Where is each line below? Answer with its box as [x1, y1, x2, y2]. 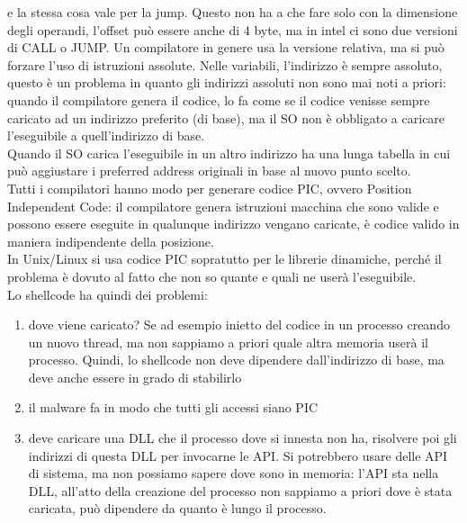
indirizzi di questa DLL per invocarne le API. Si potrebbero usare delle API [28, 446, 448, 464]
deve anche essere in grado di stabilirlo [28, 367, 242, 386]
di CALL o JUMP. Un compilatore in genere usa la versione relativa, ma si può [7, 38, 445, 57]
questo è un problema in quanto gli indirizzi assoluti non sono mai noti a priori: [7, 73, 446, 92]
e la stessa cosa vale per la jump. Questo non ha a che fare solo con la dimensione [7, 3, 458, 21]
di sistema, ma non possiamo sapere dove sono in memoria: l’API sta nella [28, 464, 439, 482]
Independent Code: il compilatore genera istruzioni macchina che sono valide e [7, 196, 439, 215]
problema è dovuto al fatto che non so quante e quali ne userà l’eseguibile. [7, 266, 417, 285]
